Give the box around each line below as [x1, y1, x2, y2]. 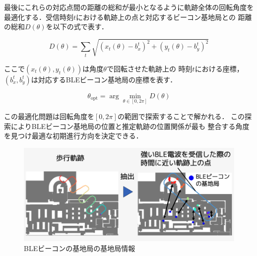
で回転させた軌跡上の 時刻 [106, 63, 193, 73]
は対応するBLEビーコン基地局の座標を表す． [31, 74, 177, 84]
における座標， [194, 63, 244, 73]
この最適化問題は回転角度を [4, 111, 94, 121]
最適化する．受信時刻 [4, 11, 73, 22]
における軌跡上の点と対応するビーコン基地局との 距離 [76, 11, 252, 22]
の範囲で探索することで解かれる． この [117, 111, 245, 121]
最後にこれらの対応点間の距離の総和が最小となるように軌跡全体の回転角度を [4, 2, 254, 12]
